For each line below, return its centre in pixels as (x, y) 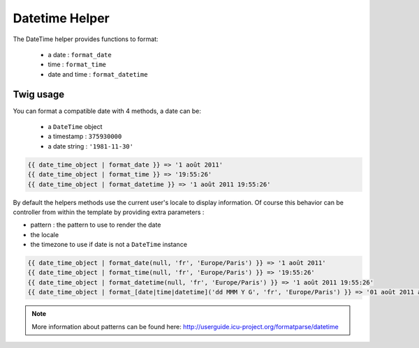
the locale (45, 234)
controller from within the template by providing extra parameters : (109, 212)
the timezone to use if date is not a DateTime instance (109, 245)
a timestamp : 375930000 (85, 137)
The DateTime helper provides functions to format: (86, 39)
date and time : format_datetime (98, 74)
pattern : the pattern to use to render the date (96, 225)
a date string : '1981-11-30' (91, 146)
